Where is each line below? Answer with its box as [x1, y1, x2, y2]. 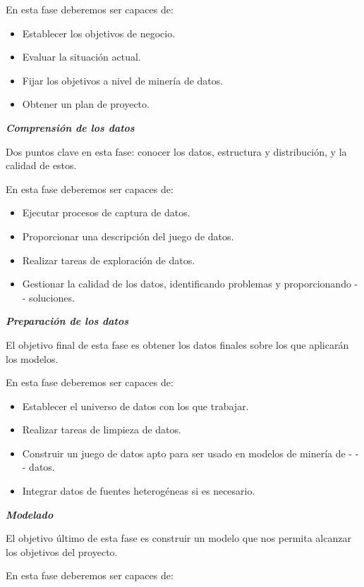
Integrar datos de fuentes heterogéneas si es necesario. [22, 483, 255, 498]
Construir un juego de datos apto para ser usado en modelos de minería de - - [22, 445, 359, 460]
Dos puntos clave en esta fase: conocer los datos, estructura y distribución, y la [6, 144, 347, 159]
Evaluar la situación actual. [22, 49, 141, 64]
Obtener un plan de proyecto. [22, 97, 150, 111]
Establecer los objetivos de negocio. [22, 25, 176, 40]
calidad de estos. [6, 158, 77, 173]
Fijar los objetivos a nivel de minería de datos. [22, 73, 224, 87]
